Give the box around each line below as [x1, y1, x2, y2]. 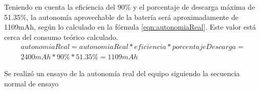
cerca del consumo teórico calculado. [4, 31, 118, 42]
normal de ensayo [4, 78, 59, 89]
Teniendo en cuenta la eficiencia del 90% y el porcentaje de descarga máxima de [4, 2, 255, 12]
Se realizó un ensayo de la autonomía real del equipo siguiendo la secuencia [4, 68, 240, 79]
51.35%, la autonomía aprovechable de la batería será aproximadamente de [4, 11, 239, 22]
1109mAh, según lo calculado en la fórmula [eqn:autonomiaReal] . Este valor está [4, 21, 256, 32]
